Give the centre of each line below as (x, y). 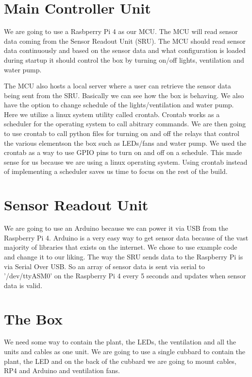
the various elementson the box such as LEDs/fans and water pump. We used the (125, 143)
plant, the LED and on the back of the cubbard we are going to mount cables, (120, 361)
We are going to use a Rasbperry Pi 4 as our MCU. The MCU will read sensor (121, 31)
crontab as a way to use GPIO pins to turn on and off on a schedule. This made (123, 152)
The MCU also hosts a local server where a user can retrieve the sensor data (118, 86)
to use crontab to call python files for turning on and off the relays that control (122, 133)
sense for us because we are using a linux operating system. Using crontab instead (126, 162)
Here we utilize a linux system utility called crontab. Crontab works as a (112, 114)
